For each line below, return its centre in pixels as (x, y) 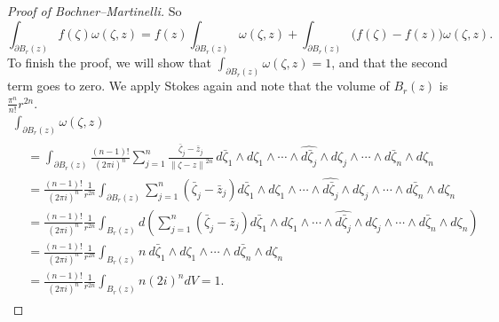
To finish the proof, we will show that (110, 63)
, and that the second (389, 63)
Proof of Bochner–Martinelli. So (95, 11)
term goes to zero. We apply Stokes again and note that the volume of (198, 86)
